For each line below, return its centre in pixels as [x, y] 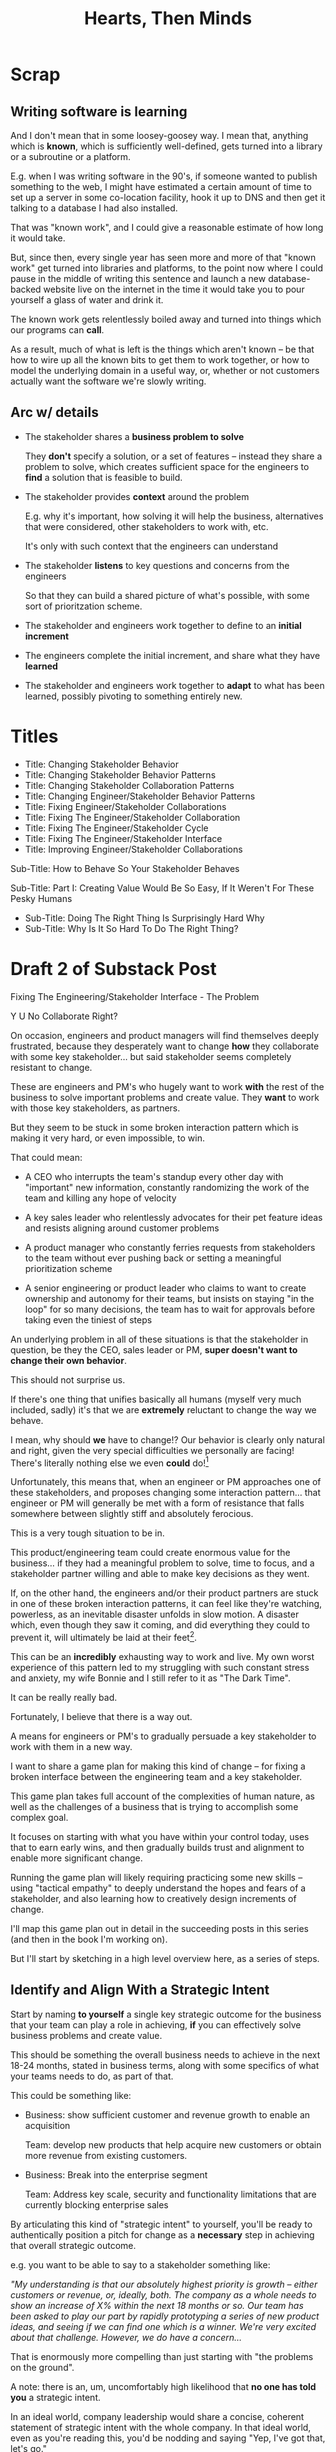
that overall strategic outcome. [73, 2245]
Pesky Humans [41, 898]
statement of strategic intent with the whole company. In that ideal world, [161, 2427]
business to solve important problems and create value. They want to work [165, 1097]
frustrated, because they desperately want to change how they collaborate [165, 1046]
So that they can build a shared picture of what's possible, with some [167, 595]
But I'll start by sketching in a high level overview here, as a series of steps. [165, 1958]
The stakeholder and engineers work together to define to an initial [163, 625]
